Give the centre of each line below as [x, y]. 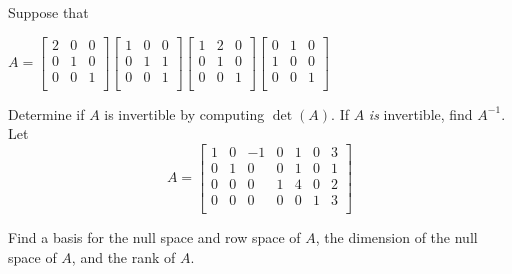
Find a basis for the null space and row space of [154, 237]
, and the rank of [123, 256]
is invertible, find [420, 113]
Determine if [46, 113]
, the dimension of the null [396, 237]
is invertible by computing [184, 113]
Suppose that [48, 12]
